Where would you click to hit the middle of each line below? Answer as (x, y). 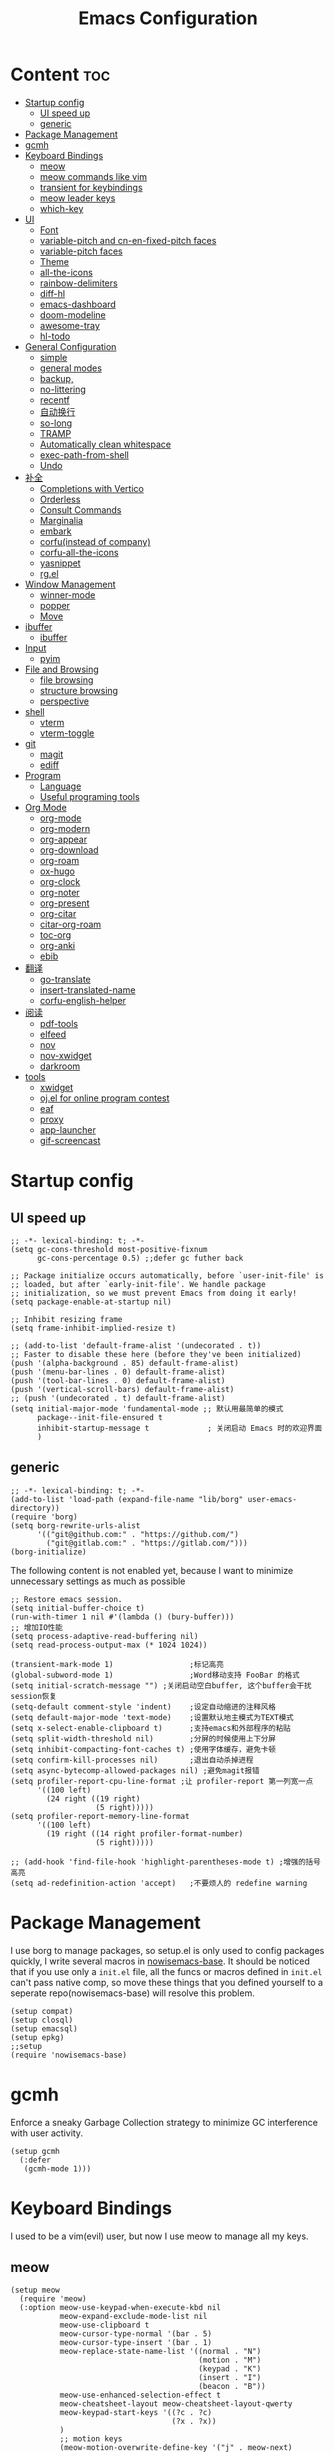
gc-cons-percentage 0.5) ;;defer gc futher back (140, 1258)
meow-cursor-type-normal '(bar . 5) (136, 2334)
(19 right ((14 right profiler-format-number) (145, 1833)
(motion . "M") (230, 2360)
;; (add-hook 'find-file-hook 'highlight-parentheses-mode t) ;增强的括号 (166, 1862)
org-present (64, 903)
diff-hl (52, 293)
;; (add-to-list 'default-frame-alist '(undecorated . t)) (136, 1345)
